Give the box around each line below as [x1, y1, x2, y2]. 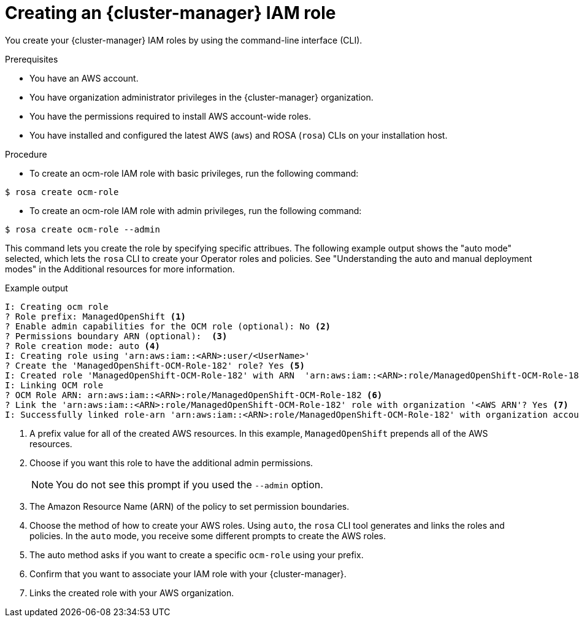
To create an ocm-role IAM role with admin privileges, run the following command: [29, 205, 362, 216]
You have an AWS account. [29, 72, 139, 83]
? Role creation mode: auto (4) [5, 340, 160, 351]
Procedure [5, 148, 47, 159]
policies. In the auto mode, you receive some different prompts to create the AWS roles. [29, 530, 386, 541]
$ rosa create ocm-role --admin [5, 224, 160, 234]
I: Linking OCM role [5, 380, 104, 390]
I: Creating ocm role [5, 301, 109, 312]
